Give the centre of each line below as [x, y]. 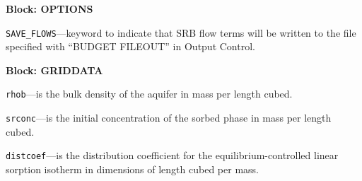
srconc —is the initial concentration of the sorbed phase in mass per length [169, 118]
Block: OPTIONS [49, 8]
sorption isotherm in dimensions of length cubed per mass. [132, 169]
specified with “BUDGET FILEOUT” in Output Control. [130, 46]
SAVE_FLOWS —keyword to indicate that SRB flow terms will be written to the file [181, 32]
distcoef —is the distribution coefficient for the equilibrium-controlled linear [172, 155]
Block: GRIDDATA [54, 70]
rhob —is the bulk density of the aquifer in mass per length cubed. [149, 94]
